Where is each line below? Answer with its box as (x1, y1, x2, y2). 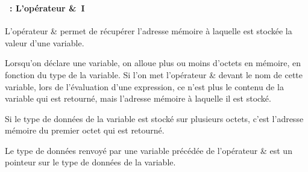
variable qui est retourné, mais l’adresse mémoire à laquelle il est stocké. (5, 92, 271, 105)
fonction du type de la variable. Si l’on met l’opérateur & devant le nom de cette (5, 68, 303, 81)
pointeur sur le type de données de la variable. (5, 156, 176, 168)
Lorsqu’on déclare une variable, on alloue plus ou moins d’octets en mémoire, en (5, 57, 301, 69)
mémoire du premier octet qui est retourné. (5, 124, 165, 137)
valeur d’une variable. (5, 36, 84, 49)
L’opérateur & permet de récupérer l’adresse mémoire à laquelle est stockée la (5, 25, 292, 37)
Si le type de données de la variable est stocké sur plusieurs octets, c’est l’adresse (5, 112, 304, 124)
